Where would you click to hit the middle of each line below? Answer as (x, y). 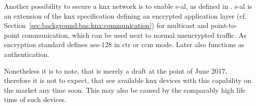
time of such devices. (35, 99)
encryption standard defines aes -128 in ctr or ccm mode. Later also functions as (124, 44)
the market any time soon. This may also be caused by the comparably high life (125, 90)
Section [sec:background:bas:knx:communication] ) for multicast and (106, 25)
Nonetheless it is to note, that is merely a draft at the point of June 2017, (116, 70)
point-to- (224, 25)
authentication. (27, 54)
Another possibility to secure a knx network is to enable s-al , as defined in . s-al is (128, 6)
